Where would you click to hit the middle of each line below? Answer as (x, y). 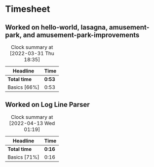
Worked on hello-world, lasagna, (56, 27)
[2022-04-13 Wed (32, 123)
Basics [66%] (23, 87)
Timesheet (28, 9)
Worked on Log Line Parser (47, 105)
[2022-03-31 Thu (32, 53)
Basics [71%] (23, 157)
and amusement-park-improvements (81, 35)
